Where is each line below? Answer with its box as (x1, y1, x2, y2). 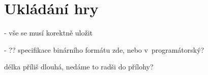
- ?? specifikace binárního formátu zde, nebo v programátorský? (4, 44, 204, 55)
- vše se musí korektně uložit (4, 27, 93, 38)
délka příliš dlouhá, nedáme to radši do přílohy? (4, 61, 154, 72)
